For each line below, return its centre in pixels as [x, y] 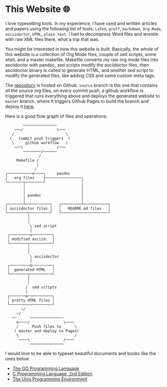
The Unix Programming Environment [50, 379]
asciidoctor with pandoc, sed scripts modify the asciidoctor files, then [77, 65]
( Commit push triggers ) [40, 138]
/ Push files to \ [47, 326]
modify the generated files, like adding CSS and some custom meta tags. [80, 75]
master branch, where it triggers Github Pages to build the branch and [77, 101]
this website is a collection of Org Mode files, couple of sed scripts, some [81, 54]
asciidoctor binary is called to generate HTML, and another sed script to [79, 70]
